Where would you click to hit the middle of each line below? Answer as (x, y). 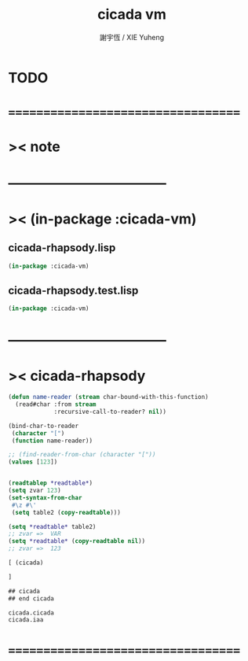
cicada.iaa (26, 620)
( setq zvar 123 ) (35, 491)
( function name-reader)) (52, 441)
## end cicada (31, 598)
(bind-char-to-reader (44, 426)
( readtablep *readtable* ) (50, 483)
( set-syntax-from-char (45, 497)
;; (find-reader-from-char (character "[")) (82, 455)
